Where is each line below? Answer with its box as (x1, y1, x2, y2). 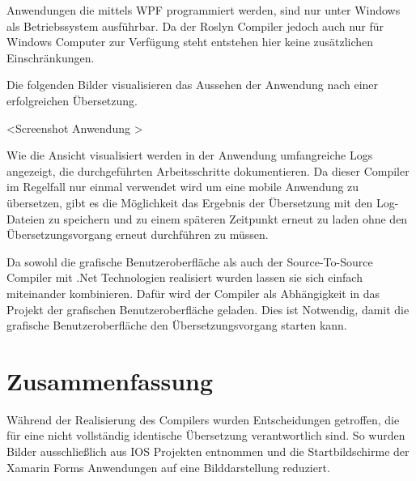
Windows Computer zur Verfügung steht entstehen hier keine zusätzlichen (6, 33, 374, 50)
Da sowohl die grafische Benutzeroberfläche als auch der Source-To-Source (6, 253, 373, 270)
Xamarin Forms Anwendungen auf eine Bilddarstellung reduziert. (6, 458, 330, 475)
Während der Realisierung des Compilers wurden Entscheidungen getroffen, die (6, 411, 400, 428)
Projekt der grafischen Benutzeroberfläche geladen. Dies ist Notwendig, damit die (6, 300, 410, 317)
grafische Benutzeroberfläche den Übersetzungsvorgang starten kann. (6, 317, 347, 334)
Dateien (6, 210, 45, 227)
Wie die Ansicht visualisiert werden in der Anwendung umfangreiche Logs (6, 147, 373, 164)
